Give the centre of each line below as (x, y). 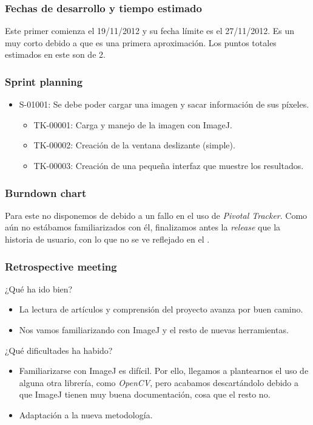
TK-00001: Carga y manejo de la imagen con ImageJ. (133, 124)
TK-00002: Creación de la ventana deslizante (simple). (134, 145)
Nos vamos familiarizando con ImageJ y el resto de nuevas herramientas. (154, 330)
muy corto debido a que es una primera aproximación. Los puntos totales (141, 42)
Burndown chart (46, 192)
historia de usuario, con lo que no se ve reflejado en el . (107, 239)
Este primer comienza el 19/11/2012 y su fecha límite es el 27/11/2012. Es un (150, 31)
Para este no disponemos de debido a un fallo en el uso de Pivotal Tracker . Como (156, 215)
